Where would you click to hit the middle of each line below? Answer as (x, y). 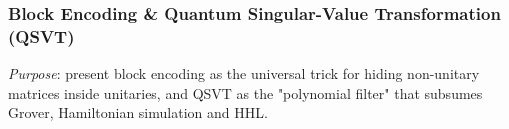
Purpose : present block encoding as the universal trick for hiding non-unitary (244, 73)
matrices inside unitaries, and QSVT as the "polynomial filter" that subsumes (245, 92)
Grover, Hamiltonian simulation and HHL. (138, 112)
